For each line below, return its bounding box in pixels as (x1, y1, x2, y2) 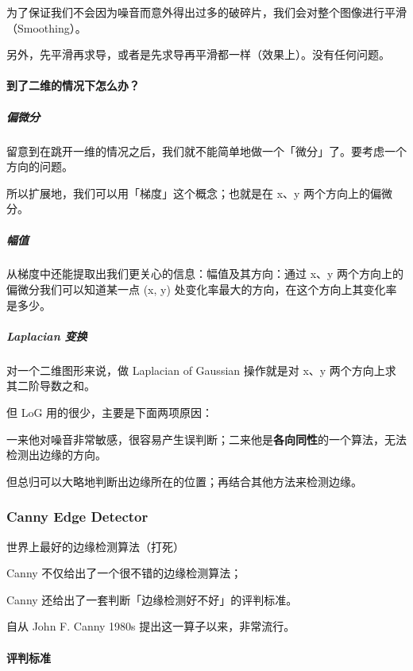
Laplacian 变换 (6, 327, 87, 344)
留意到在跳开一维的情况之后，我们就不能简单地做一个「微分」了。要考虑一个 (6, 142, 407, 159)
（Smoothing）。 (6, 19, 87, 36)
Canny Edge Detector (6, 507, 149, 526)
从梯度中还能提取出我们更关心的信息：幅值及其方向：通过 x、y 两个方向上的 (6, 265, 404, 282)
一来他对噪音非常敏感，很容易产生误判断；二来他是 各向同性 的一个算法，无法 (6, 430, 407, 447)
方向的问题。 (6, 158, 73, 175)
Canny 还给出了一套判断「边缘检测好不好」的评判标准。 (6, 591, 298, 607)
